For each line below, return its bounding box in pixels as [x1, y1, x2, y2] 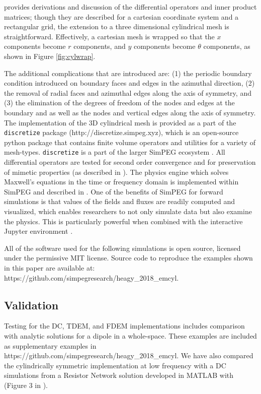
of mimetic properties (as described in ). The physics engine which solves [4, 166, 229, 177]
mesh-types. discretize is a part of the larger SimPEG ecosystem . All [4, 147, 225, 157]
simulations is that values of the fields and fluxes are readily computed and [4, 196, 235, 207]
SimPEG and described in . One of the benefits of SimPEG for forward [4, 186, 223, 196]
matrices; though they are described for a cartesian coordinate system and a [4, 11, 239, 22]
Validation [4, 297, 59, 312]
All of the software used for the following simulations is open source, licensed [4, 242, 241, 253]
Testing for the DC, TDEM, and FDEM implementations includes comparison [4, 320, 245, 331]
